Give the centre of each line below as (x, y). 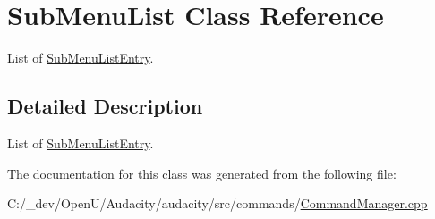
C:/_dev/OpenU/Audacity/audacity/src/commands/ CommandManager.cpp (217, 203)
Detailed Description (105, 106)
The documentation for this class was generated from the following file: (202, 173)
